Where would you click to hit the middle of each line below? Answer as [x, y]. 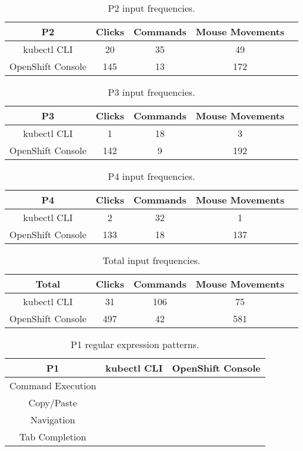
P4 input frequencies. [151, 176]
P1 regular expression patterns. [135, 344]
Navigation [53, 420]
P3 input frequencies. [151, 92]
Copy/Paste [53, 402]
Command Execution [53, 385]
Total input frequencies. [151, 260]
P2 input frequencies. [151, 8]
